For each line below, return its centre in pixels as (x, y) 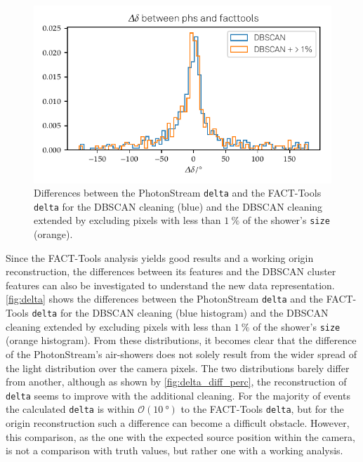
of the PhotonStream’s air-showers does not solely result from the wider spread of (181, 354)
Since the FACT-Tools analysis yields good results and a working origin (160, 257)
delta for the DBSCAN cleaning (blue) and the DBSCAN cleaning (178, 206)
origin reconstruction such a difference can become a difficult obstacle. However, (178, 423)
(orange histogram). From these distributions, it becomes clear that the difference (181, 340)
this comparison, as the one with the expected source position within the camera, (180, 436)
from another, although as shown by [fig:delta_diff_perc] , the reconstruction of (176, 382)
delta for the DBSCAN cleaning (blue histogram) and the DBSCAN (180, 313)
